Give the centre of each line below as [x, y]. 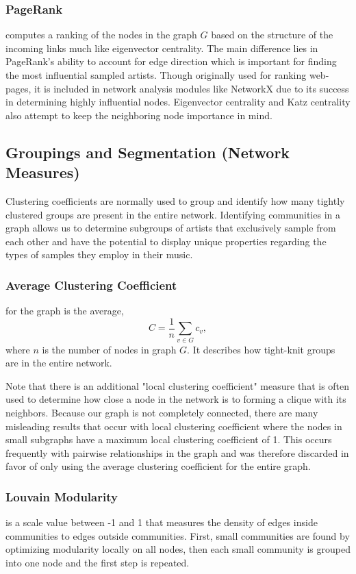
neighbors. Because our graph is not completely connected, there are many [162, 412]
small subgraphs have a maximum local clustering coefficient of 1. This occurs [169, 439]
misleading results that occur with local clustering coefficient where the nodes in [174, 426]
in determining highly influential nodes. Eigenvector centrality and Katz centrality [178, 102]
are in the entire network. [59, 363]
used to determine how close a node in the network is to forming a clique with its [176, 399]
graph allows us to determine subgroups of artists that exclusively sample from [171, 228]
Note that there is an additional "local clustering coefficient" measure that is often [178, 385]
